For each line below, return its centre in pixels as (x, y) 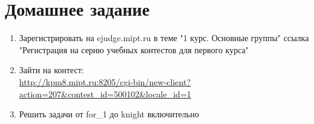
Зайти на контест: (51, 70)
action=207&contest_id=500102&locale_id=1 (105, 93)
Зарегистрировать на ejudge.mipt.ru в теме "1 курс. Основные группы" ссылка (164, 38)
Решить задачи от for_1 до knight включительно (109, 114)
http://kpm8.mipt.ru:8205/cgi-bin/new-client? (105, 81)
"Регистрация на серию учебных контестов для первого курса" (134, 49)
